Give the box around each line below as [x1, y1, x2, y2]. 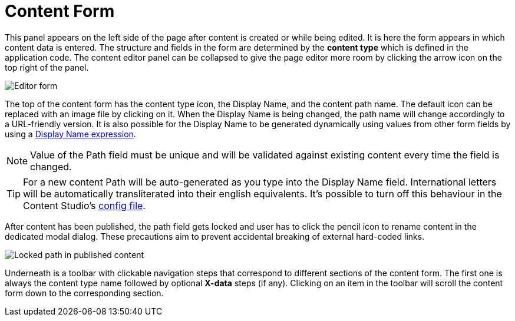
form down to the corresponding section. [5, 287, 164, 298]
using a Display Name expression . [5, 128, 136, 139]
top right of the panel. [5, 62, 89, 72]
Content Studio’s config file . [23, 199, 146, 211]
